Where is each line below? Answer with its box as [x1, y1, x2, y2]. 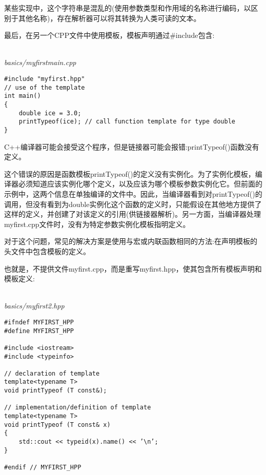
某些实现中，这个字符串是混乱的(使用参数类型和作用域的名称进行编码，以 [4, 3, 251, 13]
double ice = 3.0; [18, 109, 81, 117]
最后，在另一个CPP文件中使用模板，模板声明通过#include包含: [4, 30, 215, 40]
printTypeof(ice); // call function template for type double [18, 118, 236, 126]
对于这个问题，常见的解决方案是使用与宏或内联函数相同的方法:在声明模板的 [4, 236, 257, 246]
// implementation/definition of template [4, 404, 151, 411]
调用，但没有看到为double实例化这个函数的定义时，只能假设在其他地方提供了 [4, 198, 262, 209]
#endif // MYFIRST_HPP [4, 464, 81, 471]
